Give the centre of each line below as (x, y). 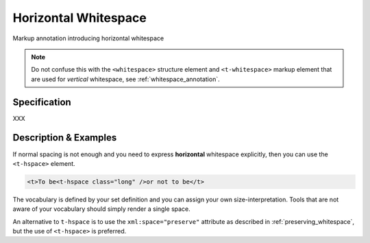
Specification (42, 102)
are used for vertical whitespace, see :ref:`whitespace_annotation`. (125, 79)
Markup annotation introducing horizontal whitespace (88, 38)
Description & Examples (65, 138)
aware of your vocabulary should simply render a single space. (102, 209)
